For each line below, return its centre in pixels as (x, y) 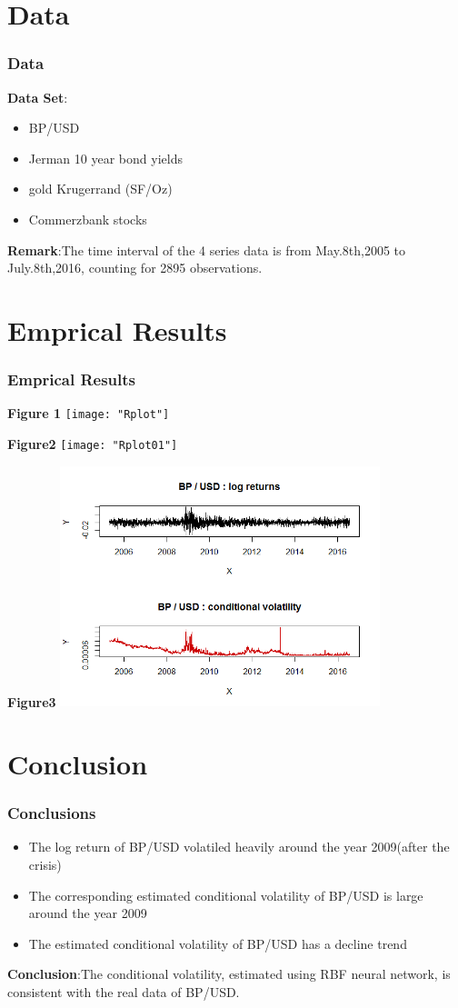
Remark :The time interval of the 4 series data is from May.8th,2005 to (207, 250)
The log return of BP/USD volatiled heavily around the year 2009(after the (239, 847)
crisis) (45, 864)
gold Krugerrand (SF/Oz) (100, 189)
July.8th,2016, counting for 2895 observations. (135, 268)
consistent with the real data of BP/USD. (124, 991)
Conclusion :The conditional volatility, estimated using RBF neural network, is (229, 974)
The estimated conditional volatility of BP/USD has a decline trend (218, 943)
